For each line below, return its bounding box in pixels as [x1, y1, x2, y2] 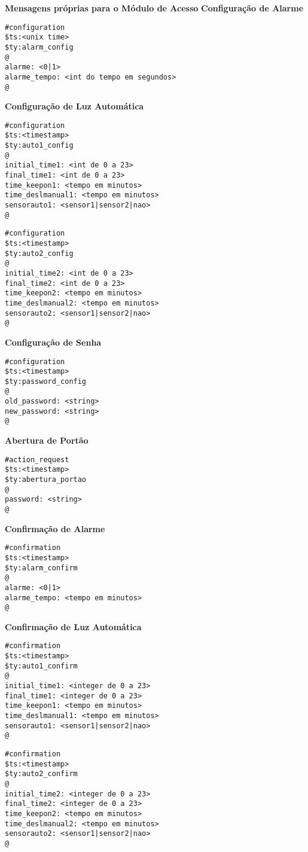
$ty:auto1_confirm [5, 661, 78, 670]
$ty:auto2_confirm [5, 769, 78, 778]
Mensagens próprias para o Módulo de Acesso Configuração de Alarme [5, 2, 304, 14]
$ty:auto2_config [5, 249, 74, 258]
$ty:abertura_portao [5, 475, 87, 484]
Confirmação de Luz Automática [5, 620, 142, 633]
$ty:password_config [5, 377, 87, 386]
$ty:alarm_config [5, 42, 74, 51]
